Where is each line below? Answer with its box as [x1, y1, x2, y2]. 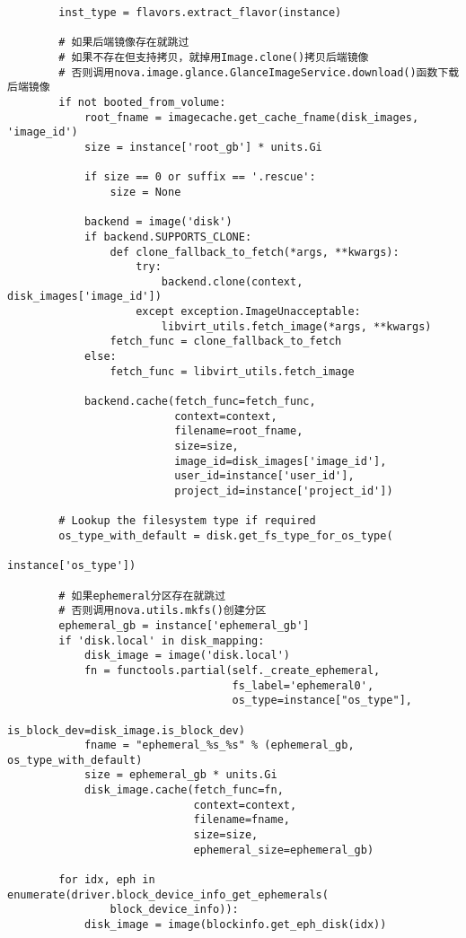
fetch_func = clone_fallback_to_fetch [110, 335, 342, 348]
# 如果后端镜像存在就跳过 [58, 36, 189, 49]
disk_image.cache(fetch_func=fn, [84, 784, 284, 797]
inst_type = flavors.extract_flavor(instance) [58, 6, 342, 19]
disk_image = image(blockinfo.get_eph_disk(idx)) [84, 918, 387, 932]
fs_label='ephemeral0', [232, 679, 374, 692]
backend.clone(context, [161, 275, 303, 288]
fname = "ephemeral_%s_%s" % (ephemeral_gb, [84, 739, 355, 752]
